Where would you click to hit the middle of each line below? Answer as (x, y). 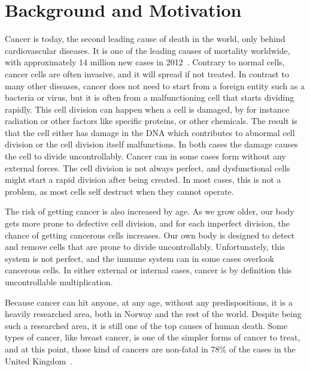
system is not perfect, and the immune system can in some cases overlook (140, 258)
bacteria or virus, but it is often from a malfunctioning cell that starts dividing (150, 97)
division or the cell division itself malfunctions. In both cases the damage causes (151, 144)
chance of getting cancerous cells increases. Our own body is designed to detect (150, 235)
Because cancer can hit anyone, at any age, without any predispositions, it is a (149, 302)
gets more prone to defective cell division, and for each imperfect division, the (147, 223)
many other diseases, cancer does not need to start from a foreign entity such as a (155, 85)
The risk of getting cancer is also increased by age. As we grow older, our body (150, 211)
